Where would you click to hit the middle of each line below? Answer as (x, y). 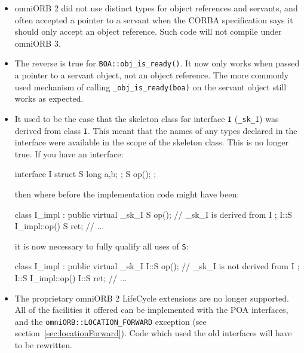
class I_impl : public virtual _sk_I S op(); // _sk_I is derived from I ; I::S (153, 214)
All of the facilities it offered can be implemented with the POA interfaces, (151, 310)
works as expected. (49, 98)
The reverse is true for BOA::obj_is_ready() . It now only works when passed (157, 63)
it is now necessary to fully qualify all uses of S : (102, 246)
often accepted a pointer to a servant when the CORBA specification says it (154, 19)
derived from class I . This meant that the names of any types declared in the (156, 130)
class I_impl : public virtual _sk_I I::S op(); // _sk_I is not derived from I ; (157, 266)
